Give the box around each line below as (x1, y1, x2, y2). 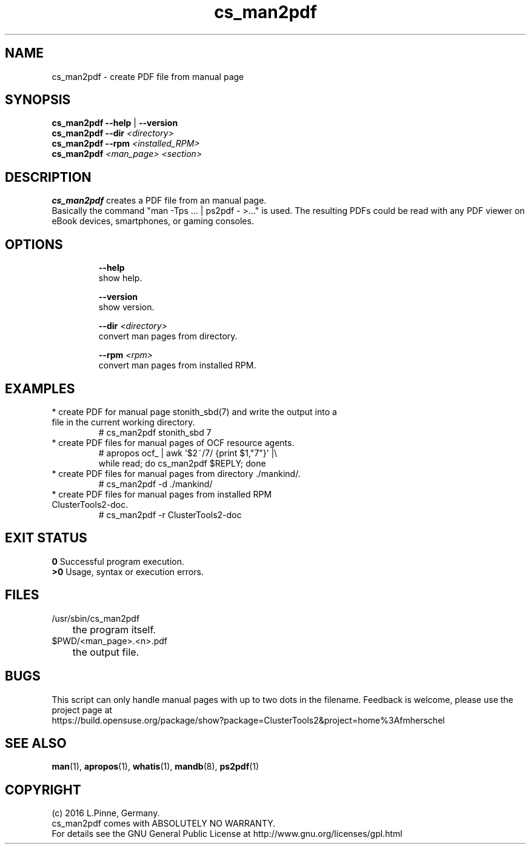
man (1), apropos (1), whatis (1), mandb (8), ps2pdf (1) (52, 761, 259, 772)
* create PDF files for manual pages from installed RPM (52, 488, 272, 499)
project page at (52, 704, 113, 715)
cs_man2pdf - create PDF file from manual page (52, 71, 244, 82)
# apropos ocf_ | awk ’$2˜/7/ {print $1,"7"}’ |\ (98, 447, 278, 458)
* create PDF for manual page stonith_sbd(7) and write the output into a (52, 406, 337, 417)
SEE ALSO (5, 735, 67, 751)
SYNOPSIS (5, 92, 71, 108)
